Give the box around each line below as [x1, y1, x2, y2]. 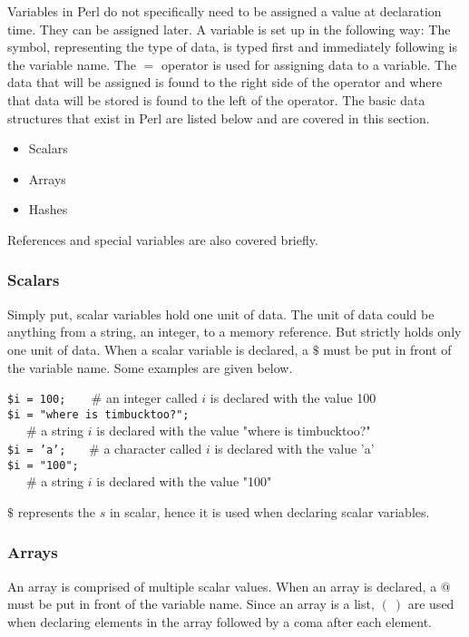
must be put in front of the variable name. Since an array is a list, [7, 594, 375, 613]
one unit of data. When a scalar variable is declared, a [7, 339, 308, 358]
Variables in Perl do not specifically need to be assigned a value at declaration [7, 2, 442, 20]
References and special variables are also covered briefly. [7, 230, 318, 249]
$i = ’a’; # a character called [7, 439, 202, 458]
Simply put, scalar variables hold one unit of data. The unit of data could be [7, 304, 435, 323]
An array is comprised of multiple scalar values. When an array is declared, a [7, 576, 437, 595]
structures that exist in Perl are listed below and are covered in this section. [7, 108, 430, 127]
